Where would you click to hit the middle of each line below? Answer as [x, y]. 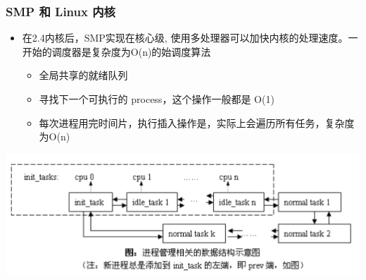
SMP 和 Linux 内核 [61, 11]
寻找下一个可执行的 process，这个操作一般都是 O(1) [157, 99]
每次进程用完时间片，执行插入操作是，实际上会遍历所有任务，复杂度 [197, 122]
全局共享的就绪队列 [83, 75]
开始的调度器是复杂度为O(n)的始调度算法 [116, 51]
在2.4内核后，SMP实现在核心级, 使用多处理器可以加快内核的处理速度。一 [190, 38]
